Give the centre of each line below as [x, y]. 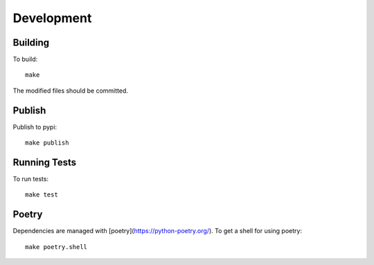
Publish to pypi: [35, 127]
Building [31, 43]
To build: [25, 60]
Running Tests [44, 162]
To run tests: [30, 179]
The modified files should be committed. [70, 91]
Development [52, 18]
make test [42, 195]
